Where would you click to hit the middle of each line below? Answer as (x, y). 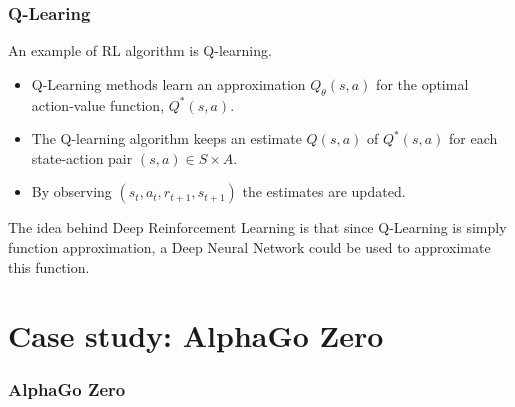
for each (473, 138)
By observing (71, 191)
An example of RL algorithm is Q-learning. (140, 50)
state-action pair (82, 157)
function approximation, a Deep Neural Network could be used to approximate (249, 246)
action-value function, (98, 104)
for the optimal (422, 83)
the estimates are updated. (324, 191)
